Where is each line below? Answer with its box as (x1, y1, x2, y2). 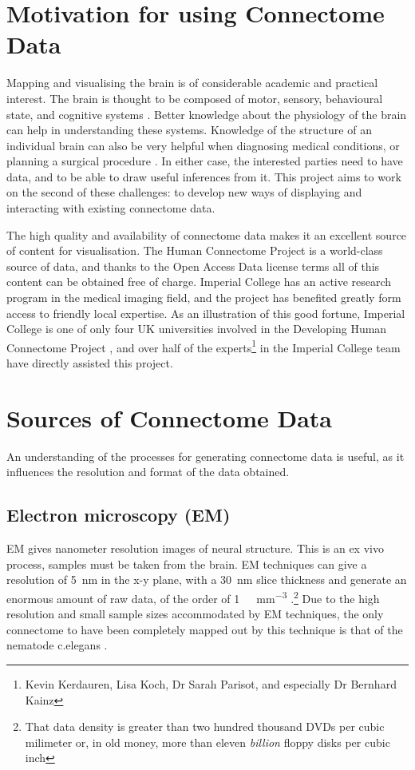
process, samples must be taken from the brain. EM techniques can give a (6, 555, 367, 572)
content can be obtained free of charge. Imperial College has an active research (6, 273, 392, 290)
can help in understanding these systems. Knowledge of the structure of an (6, 121, 372, 138)
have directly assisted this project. (6, 355, 173, 371)
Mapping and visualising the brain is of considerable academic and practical (6, 74, 378, 91)
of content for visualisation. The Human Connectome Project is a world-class (6, 242, 383, 259)
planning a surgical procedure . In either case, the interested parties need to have (6, 153, 403, 169)
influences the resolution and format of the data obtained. (6, 463, 290, 480)
